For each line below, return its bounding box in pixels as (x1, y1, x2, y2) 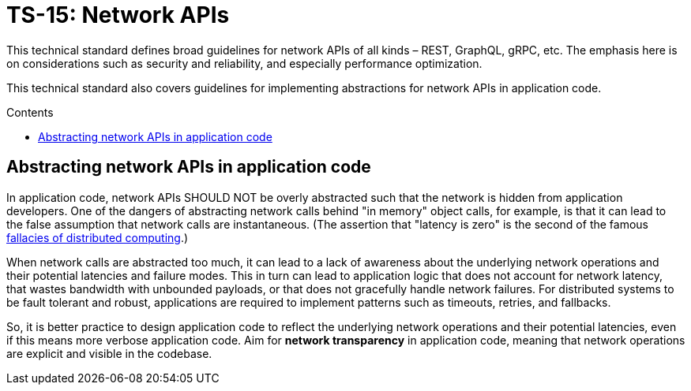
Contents (6, 105, 54, 119)
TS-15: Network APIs (6, 2, 230, 28)
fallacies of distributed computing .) (6, 230, 189, 244)
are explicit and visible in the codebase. (6, 346, 212, 360)
